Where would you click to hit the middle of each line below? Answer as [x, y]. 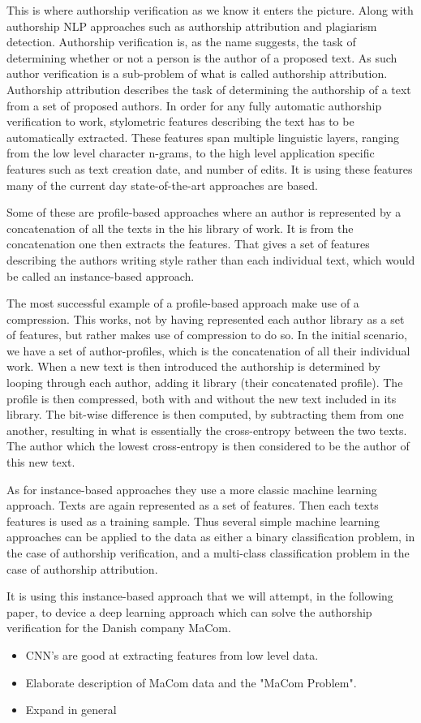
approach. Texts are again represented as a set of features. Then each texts [193, 505]
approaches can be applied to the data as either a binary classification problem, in [211, 537]
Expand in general [71, 710]
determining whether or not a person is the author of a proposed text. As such [202, 57]
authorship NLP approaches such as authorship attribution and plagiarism [192, 26]
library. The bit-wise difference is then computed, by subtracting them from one [205, 414]
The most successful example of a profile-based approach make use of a [183, 303]
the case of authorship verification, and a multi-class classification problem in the [208, 553]
